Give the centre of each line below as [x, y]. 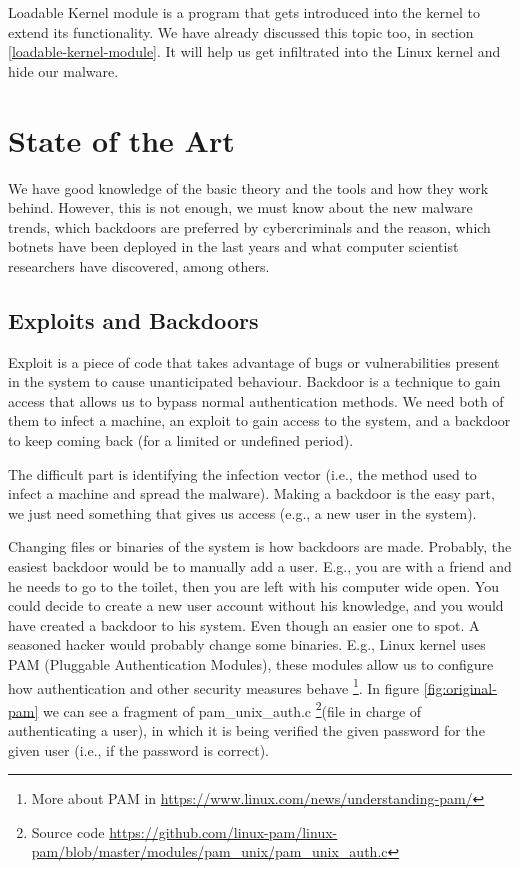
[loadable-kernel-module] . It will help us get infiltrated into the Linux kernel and [254, 51]
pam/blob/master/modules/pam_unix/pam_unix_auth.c [209, 851]
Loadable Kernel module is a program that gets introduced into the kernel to [244, 12]
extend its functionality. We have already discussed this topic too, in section [241, 31]
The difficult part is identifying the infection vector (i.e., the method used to [242, 473]
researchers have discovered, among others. [139, 265]
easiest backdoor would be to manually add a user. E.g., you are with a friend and [260, 566]
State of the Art [121, 139]
